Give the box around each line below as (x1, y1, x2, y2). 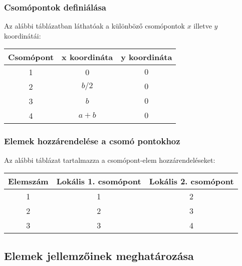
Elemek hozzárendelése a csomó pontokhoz (4, 135, 180, 147)
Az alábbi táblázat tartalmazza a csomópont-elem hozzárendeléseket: (4, 154, 215, 165)
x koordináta (62, 51, 113, 63)
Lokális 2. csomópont (149, 175, 234, 187)
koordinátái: (4, 30, 41, 41)
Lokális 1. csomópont (56, 175, 141, 187)
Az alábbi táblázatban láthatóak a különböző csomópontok (4, 21, 185, 31)
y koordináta (121, 51, 172, 63)
